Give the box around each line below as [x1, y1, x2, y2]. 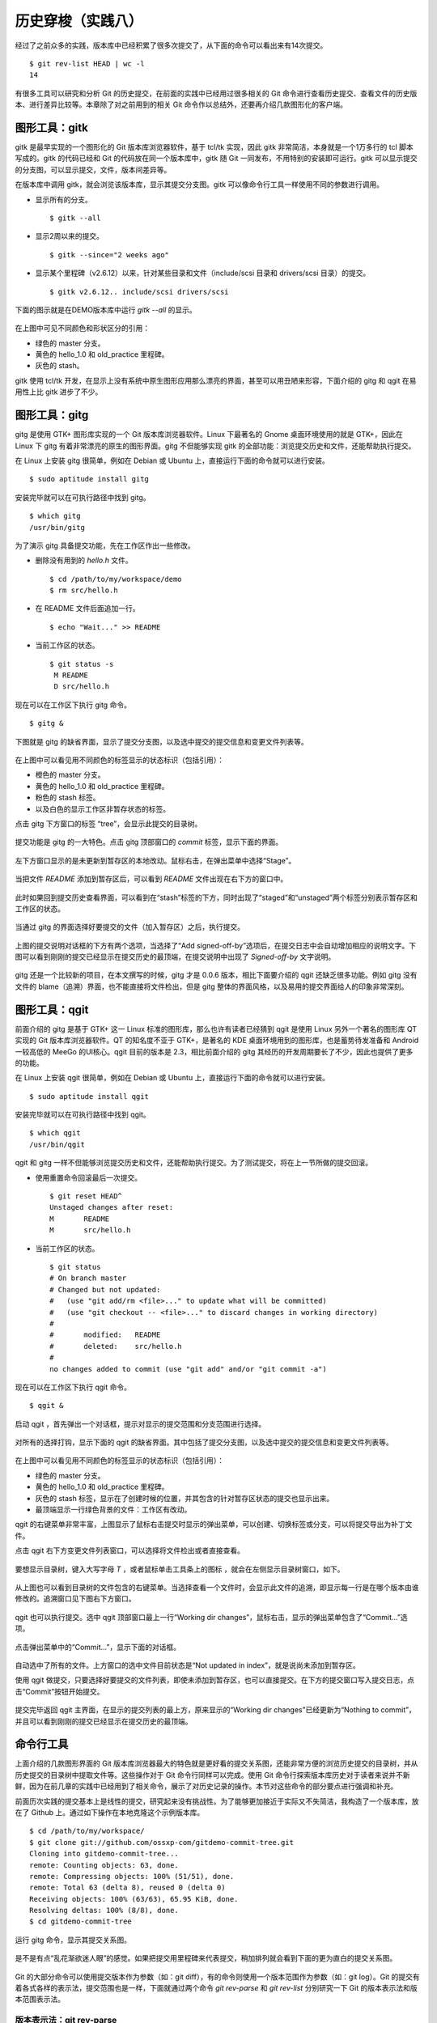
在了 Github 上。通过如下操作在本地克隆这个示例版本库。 [15, 1807, 205, 1817]
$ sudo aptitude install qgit [29, 1092, 150, 1101]
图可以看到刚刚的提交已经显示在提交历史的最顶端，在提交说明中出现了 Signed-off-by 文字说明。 [15, 952, 336, 962]
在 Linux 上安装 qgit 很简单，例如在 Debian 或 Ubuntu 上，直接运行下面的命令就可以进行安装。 [15, 1073, 329, 1083]
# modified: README [49, 1330, 161, 1339]
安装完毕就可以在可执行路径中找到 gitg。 [15, 492, 151, 502]
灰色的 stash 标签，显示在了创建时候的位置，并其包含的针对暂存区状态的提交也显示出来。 [35, 1493, 334, 1503]
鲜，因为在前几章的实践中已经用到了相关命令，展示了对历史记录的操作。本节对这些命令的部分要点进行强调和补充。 [15, 1781, 398, 1792]
